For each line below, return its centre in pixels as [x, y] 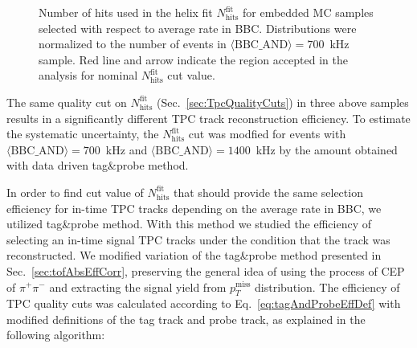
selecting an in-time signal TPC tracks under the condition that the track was [198, 239]
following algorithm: [56, 335]
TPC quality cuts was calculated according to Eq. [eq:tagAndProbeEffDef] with [204, 303]
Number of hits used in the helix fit [126, 12]
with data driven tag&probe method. [98, 165]
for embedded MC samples [308, 12]
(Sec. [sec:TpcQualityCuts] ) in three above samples [282, 102]
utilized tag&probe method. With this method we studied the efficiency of [189, 224]
